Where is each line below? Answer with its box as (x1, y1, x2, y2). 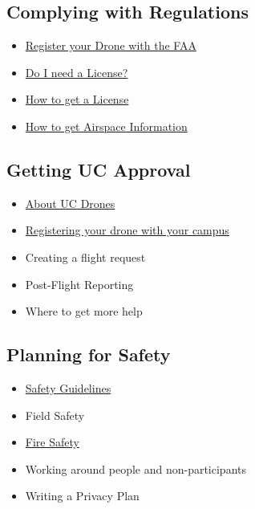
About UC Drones (25, 194, 115, 211)
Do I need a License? (25, 63, 128, 80)
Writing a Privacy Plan (25, 487, 140, 504)
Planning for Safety (6, 342, 171, 367)
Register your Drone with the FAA (25, 37, 196, 54)
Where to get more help (25, 303, 143, 320)
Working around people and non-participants (25, 460, 247, 477)
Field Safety (25, 406, 85, 423)
